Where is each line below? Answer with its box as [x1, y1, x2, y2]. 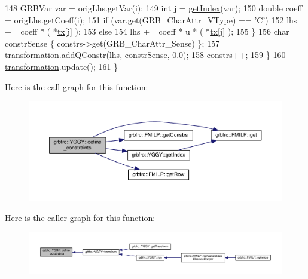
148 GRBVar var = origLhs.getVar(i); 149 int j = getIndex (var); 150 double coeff [5, 2, 303, 14]
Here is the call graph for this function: [5, 80, 148, 93]
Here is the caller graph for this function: [5, 211, 155, 223]
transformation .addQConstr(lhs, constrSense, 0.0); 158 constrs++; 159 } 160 [5, 48, 286, 61]
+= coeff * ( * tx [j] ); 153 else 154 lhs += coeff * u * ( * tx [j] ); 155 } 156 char [5, 25, 289, 38]
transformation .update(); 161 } [5, 60, 118, 72]
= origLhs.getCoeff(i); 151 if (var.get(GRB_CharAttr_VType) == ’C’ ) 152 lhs [5, 13, 297, 26]
